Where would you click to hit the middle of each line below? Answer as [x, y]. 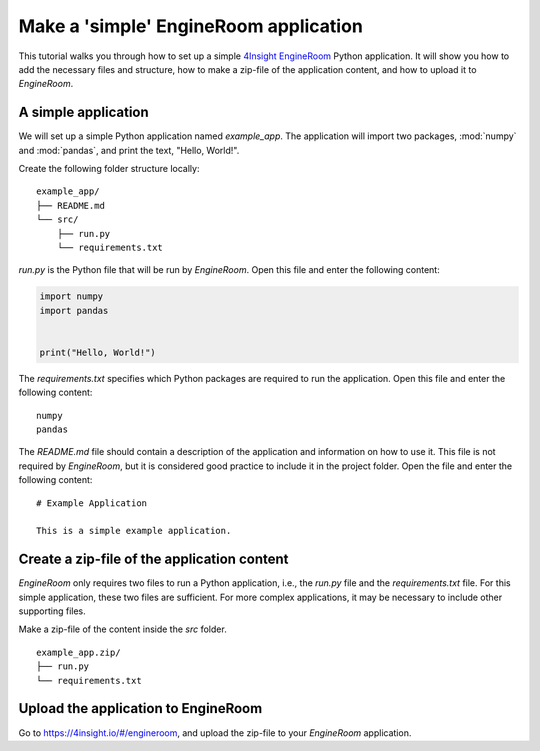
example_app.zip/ [78, 652]
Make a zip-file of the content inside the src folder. [122, 629]
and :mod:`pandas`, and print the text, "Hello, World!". [129, 150]
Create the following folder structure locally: [109, 169]
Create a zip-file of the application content [153, 559]
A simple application [83, 112]
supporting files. [52, 611]
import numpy [71, 296]
